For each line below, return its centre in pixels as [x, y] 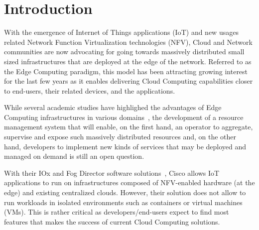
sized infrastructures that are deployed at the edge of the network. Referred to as [128, 61]
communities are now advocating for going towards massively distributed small [124, 52]
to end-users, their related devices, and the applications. [90, 90]
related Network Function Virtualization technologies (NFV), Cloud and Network [128, 42]
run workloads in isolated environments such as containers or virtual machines [123, 202]
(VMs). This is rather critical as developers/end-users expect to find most [117, 212]
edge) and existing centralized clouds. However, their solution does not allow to [125, 192]
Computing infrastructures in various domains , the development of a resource [124, 117]
